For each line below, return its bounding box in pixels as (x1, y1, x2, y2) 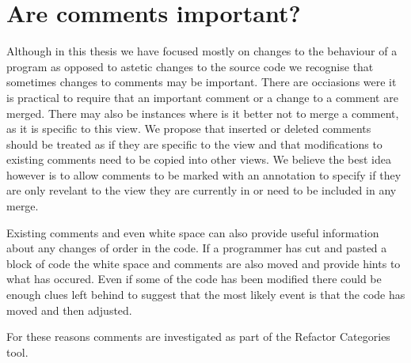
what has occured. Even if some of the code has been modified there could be (6, 270, 382, 287)
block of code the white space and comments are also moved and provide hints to (6, 255, 401, 271)
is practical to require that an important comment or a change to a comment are (6, 89, 398, 105)
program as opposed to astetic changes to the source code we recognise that (6, 58, 374, 74)
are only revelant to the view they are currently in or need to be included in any (6, 182, 397, 199)
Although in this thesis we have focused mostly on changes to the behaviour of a (6, 43, 398, 59)
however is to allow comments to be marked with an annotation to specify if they (6, 166, 401, 183)
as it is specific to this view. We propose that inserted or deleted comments (6, 120, 371, 137)
